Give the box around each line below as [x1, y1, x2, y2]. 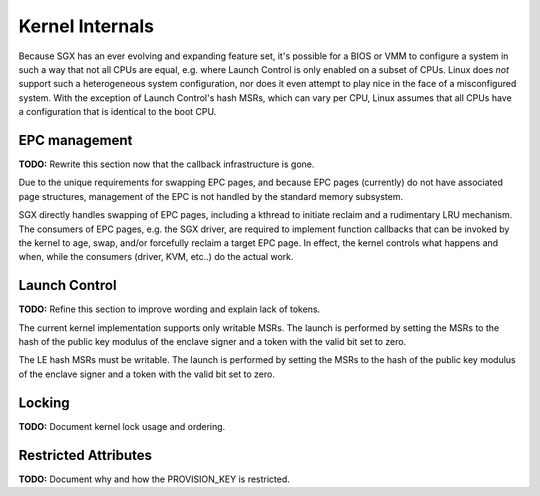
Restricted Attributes [18, 446, 153, 464]
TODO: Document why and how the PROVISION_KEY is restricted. [18, 473, 290, 485]
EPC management [18, 131, 133, 149]
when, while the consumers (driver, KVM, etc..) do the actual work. [18, 251, 294, 263]
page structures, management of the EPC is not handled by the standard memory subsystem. [18, 190, 404, 202]
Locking [18, 394, 70, 411]
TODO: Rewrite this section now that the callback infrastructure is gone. [18, 158, 315, 170]
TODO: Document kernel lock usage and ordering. [18, 420, 226, 432]
